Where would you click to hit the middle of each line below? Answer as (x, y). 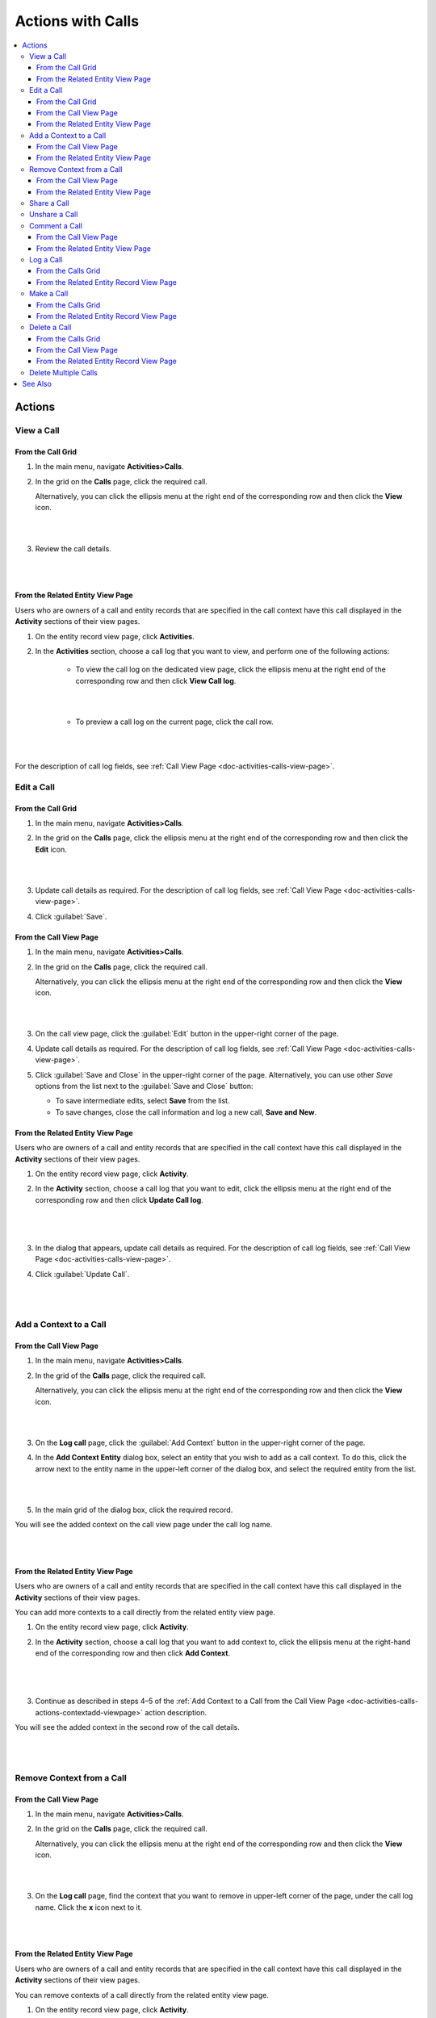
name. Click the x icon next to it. (89, 1907)
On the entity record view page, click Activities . (115, 636)
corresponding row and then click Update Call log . (119, 1199)
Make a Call (49, 294)
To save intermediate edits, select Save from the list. (143, 1101)
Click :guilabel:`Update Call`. (82, 1274)
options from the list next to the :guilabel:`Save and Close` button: (144, 1086)
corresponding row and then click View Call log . (156, 680)
